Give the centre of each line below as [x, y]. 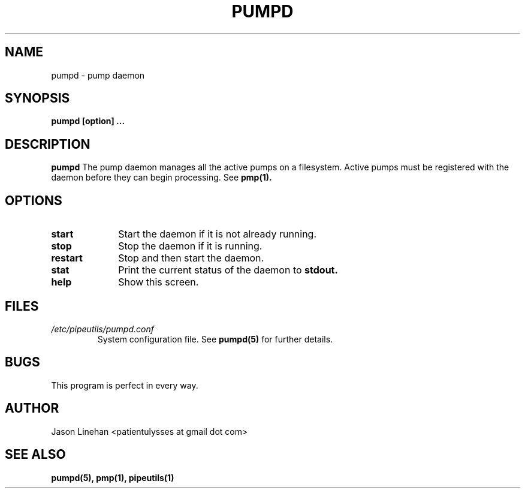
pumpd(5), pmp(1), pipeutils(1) [113, 477]
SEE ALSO [35, 455]
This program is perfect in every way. [125, 385]
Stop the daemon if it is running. [190, 246]
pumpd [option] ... [88, 121]
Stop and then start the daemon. [191, 258]
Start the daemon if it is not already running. [218, 234]
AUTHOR [32, 408]
